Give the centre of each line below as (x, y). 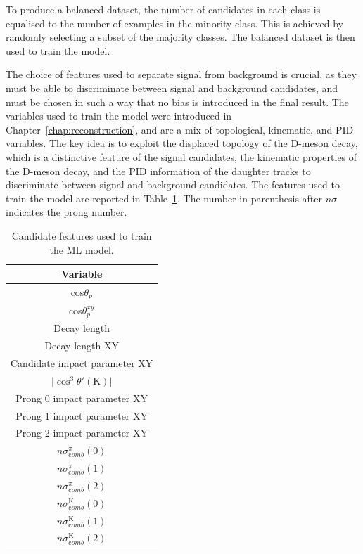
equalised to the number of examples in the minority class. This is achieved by (175, 23)
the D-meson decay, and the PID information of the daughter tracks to (158, 170)
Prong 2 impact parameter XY (82, 433)
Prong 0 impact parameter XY (82, 398)
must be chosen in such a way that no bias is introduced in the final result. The (177, 102)
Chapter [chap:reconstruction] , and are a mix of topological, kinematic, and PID (180, 129)
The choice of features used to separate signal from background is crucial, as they (181, 74)
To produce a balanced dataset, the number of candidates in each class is (163, 9)
